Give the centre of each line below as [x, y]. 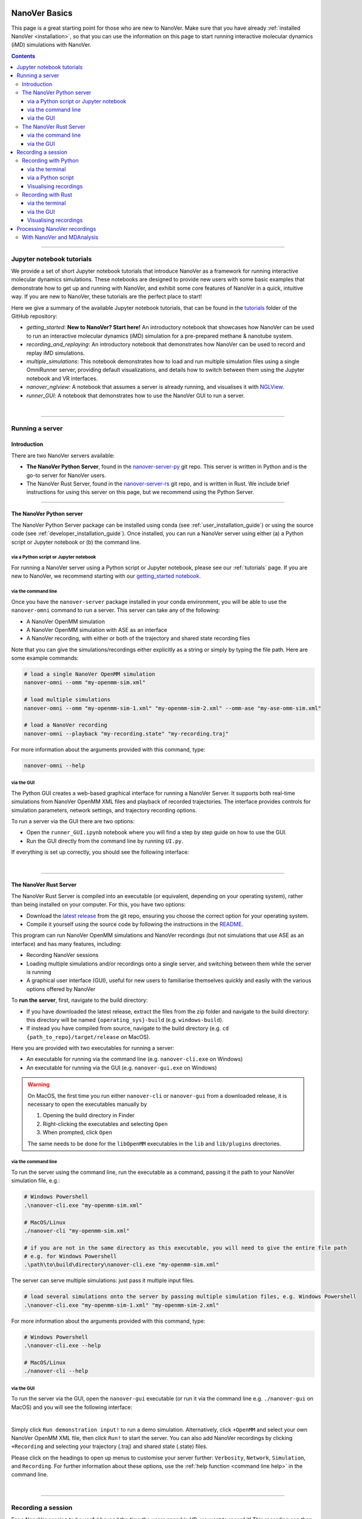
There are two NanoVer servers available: [63, 455]
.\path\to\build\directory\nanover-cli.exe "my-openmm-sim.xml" [122, 1265]
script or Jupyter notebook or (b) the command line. [76, 542]
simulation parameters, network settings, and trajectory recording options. [104, 810]
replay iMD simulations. [55, 353]
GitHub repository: [34, 316]
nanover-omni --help [54, 765]
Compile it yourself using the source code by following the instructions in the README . [135, 924]
